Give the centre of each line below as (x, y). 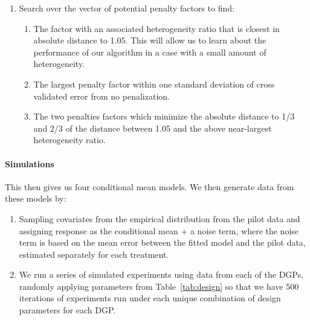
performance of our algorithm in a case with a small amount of (150, 52)
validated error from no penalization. (102, 96)
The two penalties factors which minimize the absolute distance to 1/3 (164, 116)
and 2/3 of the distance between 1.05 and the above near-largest (153, 128)
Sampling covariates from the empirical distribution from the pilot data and (160, 218)
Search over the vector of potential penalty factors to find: (127, 8)
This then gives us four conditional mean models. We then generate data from (150, 186)
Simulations (30, 163)
